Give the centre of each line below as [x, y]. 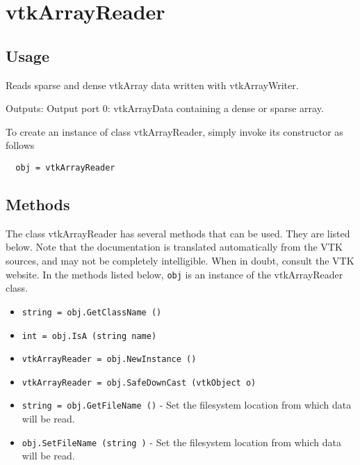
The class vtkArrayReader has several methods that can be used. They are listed [178, 233]
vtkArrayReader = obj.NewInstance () [109, 360]
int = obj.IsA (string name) [89, 336]
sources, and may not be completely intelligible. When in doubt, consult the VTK [180, 260]
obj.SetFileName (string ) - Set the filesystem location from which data [181, 442]
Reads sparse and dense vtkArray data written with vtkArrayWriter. [152, 85]
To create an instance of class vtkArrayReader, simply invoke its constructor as [174, 131]
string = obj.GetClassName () [92, 312]
